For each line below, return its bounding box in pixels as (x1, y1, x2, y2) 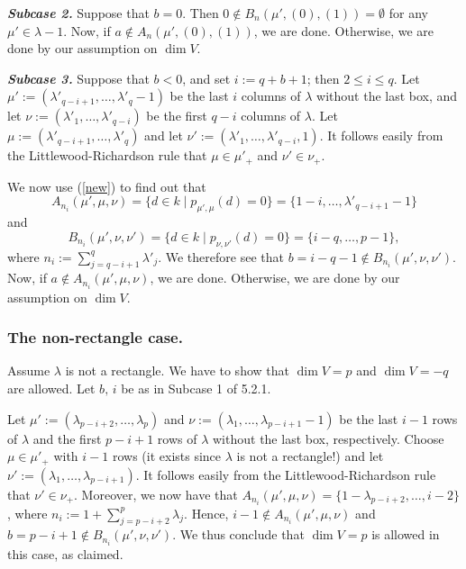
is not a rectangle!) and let (236, 447, 384, 465)
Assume (7, 361, 50, 380)
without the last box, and (316, 86, 458, 105)
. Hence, (184, 503, 229, 522)
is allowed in (371, 525, 440, 544)
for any (388, 4, 428, 22)
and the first (32, 429, 102, 447)
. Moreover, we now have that (74, 484, 238, 503)
